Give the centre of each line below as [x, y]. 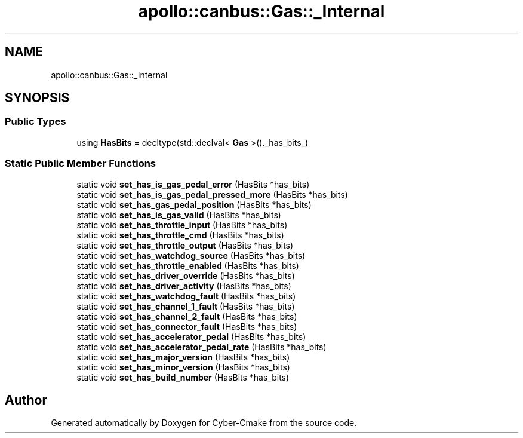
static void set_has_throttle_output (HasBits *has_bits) [185, 245]
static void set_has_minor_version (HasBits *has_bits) [183, 367]
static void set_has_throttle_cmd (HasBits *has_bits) [180, 235]
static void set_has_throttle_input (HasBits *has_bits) [182, 225]
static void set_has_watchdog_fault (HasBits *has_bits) [186, 296]
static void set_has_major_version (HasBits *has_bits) [183, 357]
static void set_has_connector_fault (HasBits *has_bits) [187, 326]
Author [26, 400]
